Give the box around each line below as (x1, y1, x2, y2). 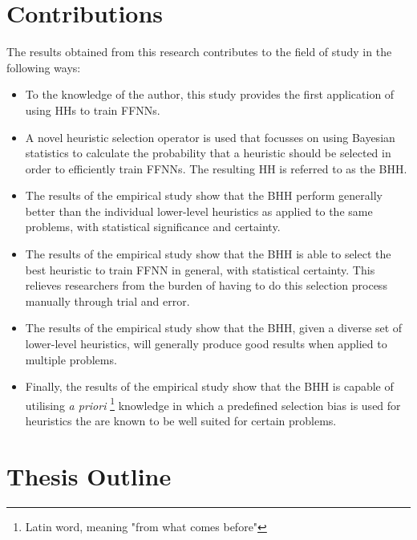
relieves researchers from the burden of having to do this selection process (25, 277, 387, 294)
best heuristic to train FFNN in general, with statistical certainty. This (25, 261, 375, 278)
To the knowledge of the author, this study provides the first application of (25, 86, 395, 103)
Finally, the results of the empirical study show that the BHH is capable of (25, 378, 394, 395)
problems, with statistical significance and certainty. (25, 218, 281, 235)
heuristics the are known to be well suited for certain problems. (25, 412, 337, 429)
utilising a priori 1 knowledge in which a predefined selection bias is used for (25, 394, 401, 413)
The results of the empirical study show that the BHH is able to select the (25, 246, 391, 262)
